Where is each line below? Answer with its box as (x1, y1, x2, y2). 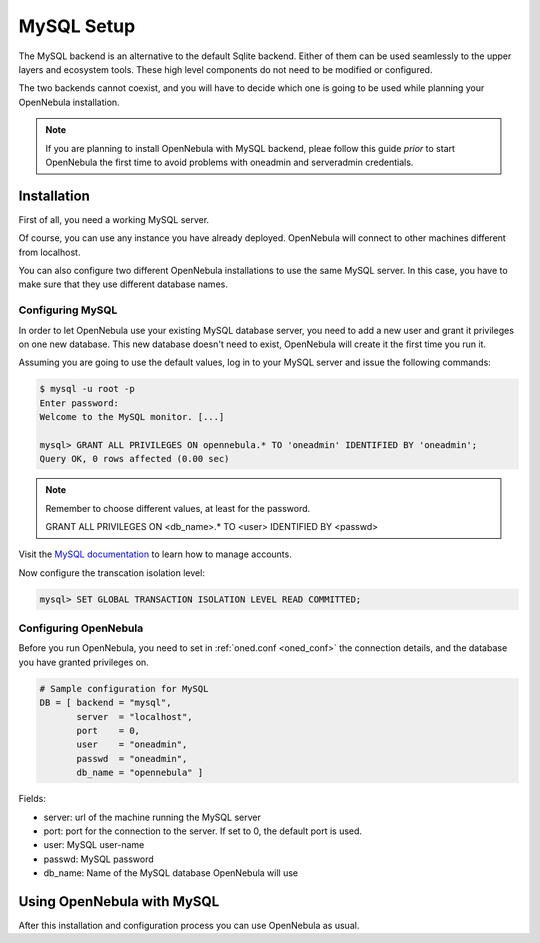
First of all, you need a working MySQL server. (18, 213, 210, 225)
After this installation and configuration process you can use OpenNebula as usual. (18, 920, 360, 932)
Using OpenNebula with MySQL (18, 893, 220, 910)
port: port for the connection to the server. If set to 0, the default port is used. (43, 825, 363, 837)
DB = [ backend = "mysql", (39, 697, 172, 709)
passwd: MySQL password (43, 853, 154, 865)
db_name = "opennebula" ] (76, 767, 204, 779)
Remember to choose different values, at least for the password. (45, 502, 311, 514)
